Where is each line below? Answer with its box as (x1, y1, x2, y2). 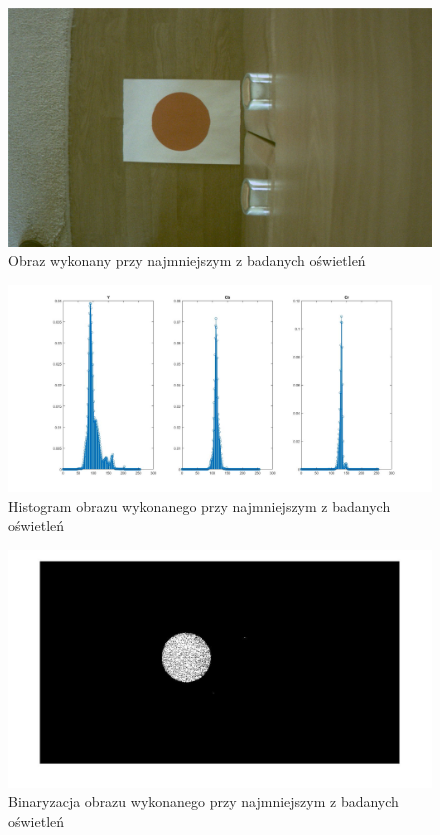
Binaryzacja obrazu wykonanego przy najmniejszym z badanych (8, 791, 399, 812)
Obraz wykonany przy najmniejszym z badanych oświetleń (8, 250, 366, 271)
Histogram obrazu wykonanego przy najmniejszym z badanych (8, 495, 391, 516)
